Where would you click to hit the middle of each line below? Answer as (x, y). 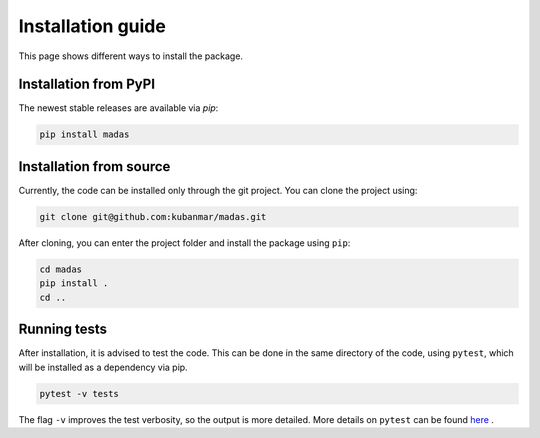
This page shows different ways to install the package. (131, 56)
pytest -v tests (79, 393)
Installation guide (92, 26)
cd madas (61, 269)
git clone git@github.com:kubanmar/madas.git (153, 216)
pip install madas (84, 134)
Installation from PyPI (86, 84)
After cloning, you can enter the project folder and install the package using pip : (184, 242)
